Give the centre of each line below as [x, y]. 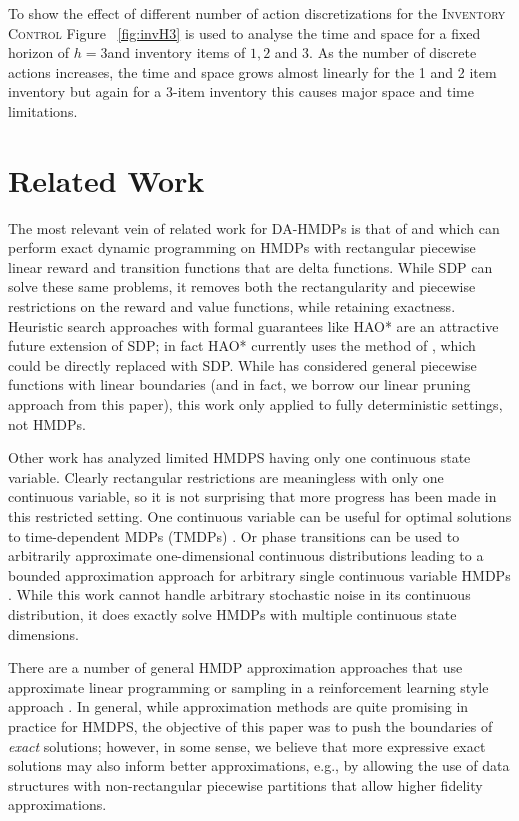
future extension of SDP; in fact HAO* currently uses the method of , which [242, 345]
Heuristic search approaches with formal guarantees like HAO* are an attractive [253, 325]
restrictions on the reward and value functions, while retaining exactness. [232, 306]
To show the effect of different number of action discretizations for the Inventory [257, 13]
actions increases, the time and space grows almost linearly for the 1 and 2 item [252, 71]
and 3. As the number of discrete [375, 52]
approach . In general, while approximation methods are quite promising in [238, 706]
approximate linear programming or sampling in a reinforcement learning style [248, 686]
